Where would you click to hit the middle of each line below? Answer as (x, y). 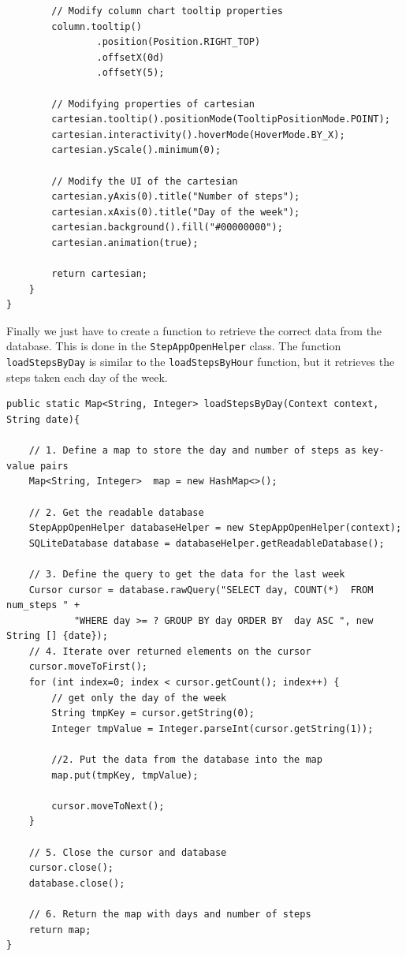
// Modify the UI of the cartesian (145, 181)
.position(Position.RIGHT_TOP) (179, 42)
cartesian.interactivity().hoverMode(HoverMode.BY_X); (198, 134)
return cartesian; (99, 274)
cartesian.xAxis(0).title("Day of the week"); (176, 212)
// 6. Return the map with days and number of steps (170, 914)
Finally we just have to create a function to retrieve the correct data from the (194, 330)
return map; (60, 930)
